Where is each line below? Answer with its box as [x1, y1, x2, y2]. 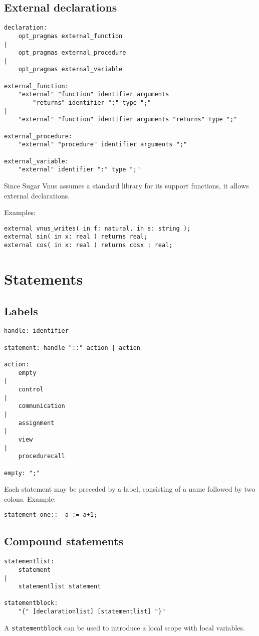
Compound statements [4, 533, 124, 549]
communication [18, 402, 65, 410]
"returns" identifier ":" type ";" [33, 99, 151, 107]
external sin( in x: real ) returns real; [4, 233, 148, 241]
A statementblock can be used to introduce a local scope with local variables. [4, 622, 245, 632]
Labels [4, 303, 38, 318]
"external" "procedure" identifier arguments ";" [18, 141, 187, 148]
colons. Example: [4, 493, 56, 504]
